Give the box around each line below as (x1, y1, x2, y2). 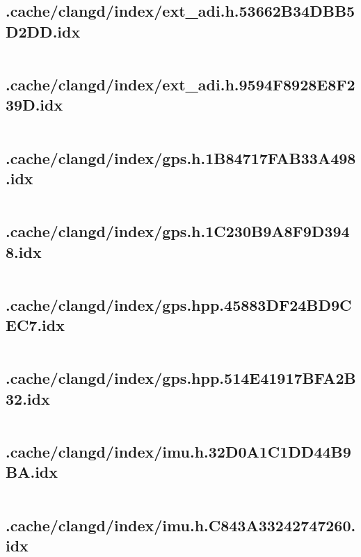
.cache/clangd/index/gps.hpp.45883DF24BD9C (6, 293, 352, 315)
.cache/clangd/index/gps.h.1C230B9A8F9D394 (6, 220, 350, 242)
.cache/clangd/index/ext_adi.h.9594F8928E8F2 (6, 73, 355, 95)
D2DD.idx (6, 20, 81, 42)
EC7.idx (6, 314, 65, 336)
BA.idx (6, 461, 58, 483)
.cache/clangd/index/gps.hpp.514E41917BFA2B (6, 367, 356, 389)
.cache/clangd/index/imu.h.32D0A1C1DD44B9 (6, 440, 351, 462)
